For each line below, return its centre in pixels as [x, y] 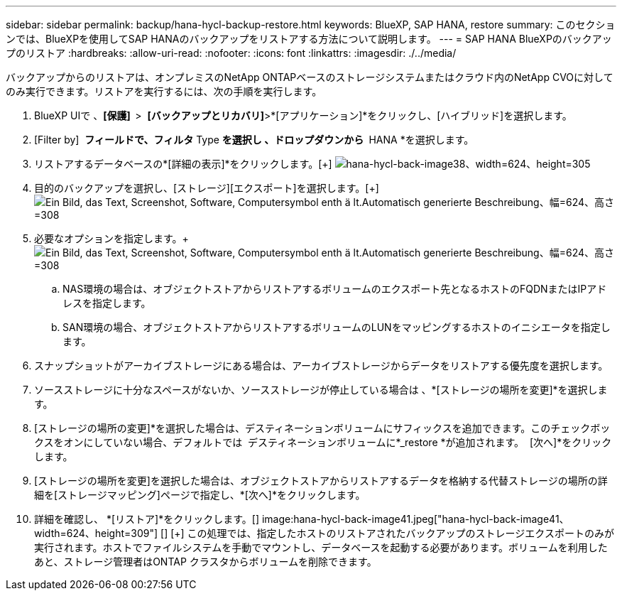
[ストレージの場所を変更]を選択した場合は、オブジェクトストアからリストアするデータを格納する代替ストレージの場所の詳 [321, 481]
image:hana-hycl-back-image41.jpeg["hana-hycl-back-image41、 [415, 519]
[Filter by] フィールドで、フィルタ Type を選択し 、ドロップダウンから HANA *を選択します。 [254, 140]
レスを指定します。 [107, 303]
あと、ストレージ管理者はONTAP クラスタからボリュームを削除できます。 [206, 562]
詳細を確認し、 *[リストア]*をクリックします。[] [147, 519]
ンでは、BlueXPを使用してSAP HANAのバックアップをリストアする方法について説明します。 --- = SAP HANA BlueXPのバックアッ [309, 39]
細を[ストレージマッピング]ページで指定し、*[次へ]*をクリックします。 [200, 495]
